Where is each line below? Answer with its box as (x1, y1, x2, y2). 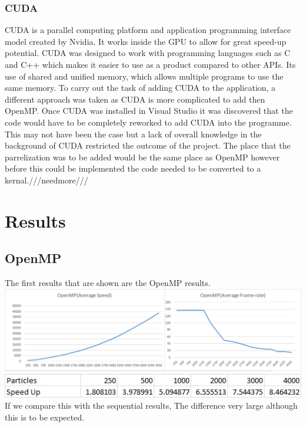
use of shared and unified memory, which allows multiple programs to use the (5, 70, 284, 82)
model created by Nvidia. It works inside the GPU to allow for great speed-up (5, 35, 287, 47)
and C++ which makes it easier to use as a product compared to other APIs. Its (5, 58, 296, 70)
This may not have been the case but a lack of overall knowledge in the (5, 127, 262, 140)
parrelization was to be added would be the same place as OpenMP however (5, 150, 280, 163)
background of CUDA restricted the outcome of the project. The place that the (5, 139, 291, 152)
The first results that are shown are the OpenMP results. (5, 277, 211, 289)
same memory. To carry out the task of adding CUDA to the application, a (5, 81, 276, 94)
